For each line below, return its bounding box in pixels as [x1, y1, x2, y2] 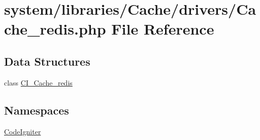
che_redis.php [4, 18, 106, 39]
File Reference [111, 18, 214, 39]
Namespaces [4, 102, 69, 118]
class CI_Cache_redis [4, 77, 73, 88]
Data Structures [4, 53, 90, 69]
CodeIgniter [4, 126, 41, 136]
